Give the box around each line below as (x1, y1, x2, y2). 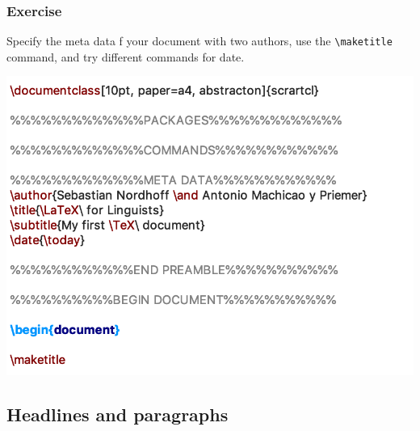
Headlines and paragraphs (6, 401, 229, 426)
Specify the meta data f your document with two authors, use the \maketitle (6, 32, 393, 49)
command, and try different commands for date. (6, 48, 245, 65)
